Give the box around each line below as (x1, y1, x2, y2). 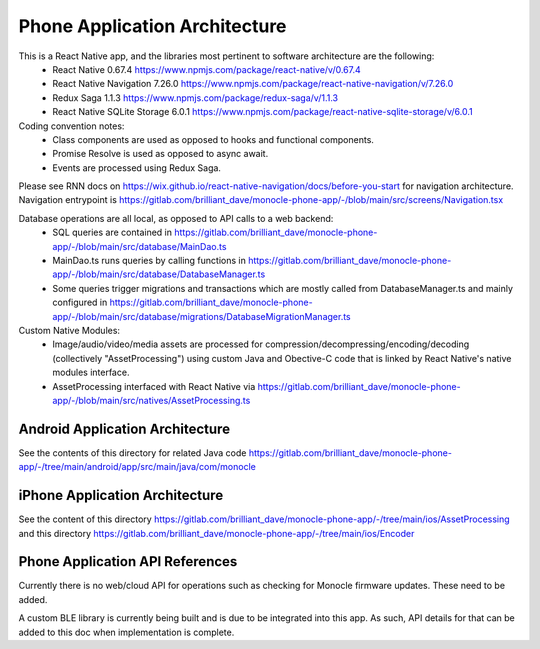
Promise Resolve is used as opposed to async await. (52, 148, 269, 160)
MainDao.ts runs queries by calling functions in (52, 255, 247, 267)
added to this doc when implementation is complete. (18, 626, 235, 638)
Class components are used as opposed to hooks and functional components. (52, 133, 375, 145)
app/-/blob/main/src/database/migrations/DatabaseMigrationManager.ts (52, 310, 352, 322)
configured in (52, 296, 108, 309)
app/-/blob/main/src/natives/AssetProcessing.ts (52, 394, 251, 406)
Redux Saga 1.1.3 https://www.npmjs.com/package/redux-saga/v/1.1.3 (52, 91, 339, 104)
